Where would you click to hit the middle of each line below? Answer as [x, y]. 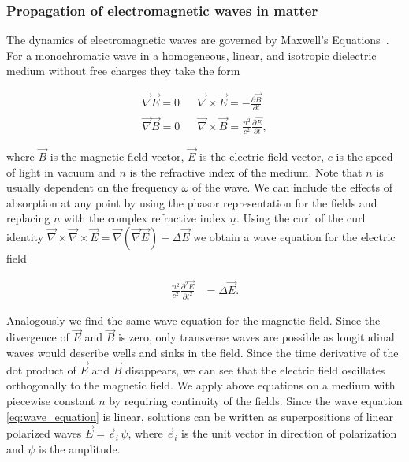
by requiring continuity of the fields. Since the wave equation [256, 401]
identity [25, 237]
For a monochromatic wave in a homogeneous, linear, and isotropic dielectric [191, 55]
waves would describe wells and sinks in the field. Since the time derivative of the [203, 353]
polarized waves [44, 433]
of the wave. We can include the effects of [292, 187]
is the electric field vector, [262, 156]
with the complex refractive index [145, 218]
